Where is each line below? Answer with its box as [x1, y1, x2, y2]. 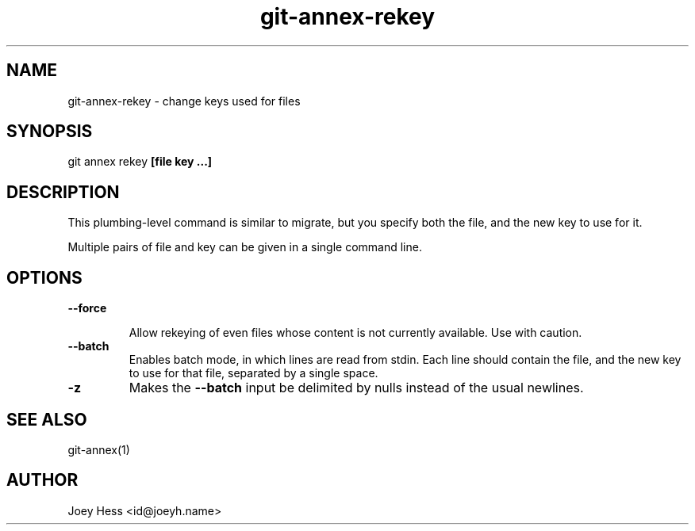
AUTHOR [6, 470, 79, 491]
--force [67, 301, 107, 315]
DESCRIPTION [6, 181, 120, 202]
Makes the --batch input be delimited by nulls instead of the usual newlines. [129, 380, 584, 396]
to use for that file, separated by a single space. [129, 366, 378, 380]
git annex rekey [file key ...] [67, 155, 213, 169]
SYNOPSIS [6, 121, 93, 142]
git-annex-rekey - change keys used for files [67, 94, 301, 108]
